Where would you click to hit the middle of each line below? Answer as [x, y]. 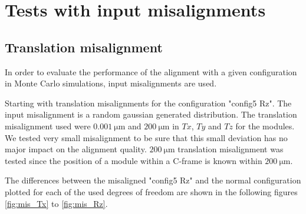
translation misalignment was [231, 149]
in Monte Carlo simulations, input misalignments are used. [111, 83]
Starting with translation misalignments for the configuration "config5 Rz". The [148, 103]
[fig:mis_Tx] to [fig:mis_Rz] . [56, 203]
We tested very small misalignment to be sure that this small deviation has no [146, 137]
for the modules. [265, 126]
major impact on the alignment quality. [76, 149]
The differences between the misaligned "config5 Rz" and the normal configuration [153, 180]
